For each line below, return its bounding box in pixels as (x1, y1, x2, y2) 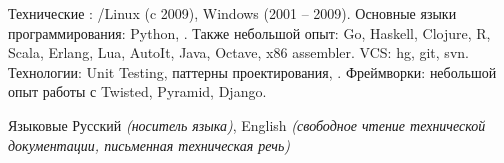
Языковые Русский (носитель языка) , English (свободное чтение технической (8, 114, 486, 135)
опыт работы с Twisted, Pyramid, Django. (8, 81, 267, 102)
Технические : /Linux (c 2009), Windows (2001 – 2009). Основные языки (8, 3, 457, 23)
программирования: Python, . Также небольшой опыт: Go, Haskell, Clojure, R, (8, 22, 491, 43)
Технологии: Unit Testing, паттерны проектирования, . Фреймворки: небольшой (8, 61, 497, 82)
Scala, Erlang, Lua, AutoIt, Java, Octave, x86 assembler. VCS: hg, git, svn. (8, 42, 469, 63)
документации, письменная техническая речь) (8, 134, 291, 155)
